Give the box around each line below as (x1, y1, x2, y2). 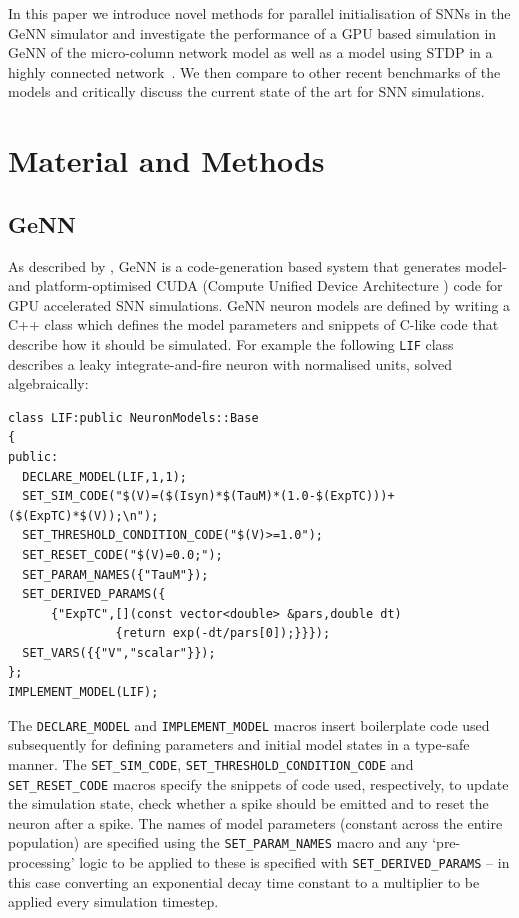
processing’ (8, 852, 75, 873)
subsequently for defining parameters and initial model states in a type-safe (8, 734, 470, 755)
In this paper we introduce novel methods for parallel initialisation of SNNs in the (8, 3, 511, 23)
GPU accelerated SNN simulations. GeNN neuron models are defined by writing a (8, 294, 511, 315)
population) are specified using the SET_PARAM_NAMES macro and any (8, 832, 428, 853)
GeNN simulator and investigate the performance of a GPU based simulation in (8, 22, 497, 43)
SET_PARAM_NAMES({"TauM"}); (22, 567, 209, 582)
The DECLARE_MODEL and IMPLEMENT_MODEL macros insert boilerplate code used (8, 714, 490, 735)
